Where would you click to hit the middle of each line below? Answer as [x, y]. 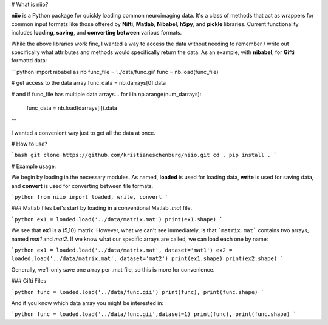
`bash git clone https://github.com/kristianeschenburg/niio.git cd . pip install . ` [144, 155]
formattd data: [29, 61]
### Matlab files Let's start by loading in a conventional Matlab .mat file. [102, 208]
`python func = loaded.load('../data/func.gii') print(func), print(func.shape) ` [138, 292]
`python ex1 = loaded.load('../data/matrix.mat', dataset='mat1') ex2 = [122, 250]
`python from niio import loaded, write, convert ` [90, 197]
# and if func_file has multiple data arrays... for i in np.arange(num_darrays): [106, 94]
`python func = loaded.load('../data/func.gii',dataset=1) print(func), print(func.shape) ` [154, 314]
